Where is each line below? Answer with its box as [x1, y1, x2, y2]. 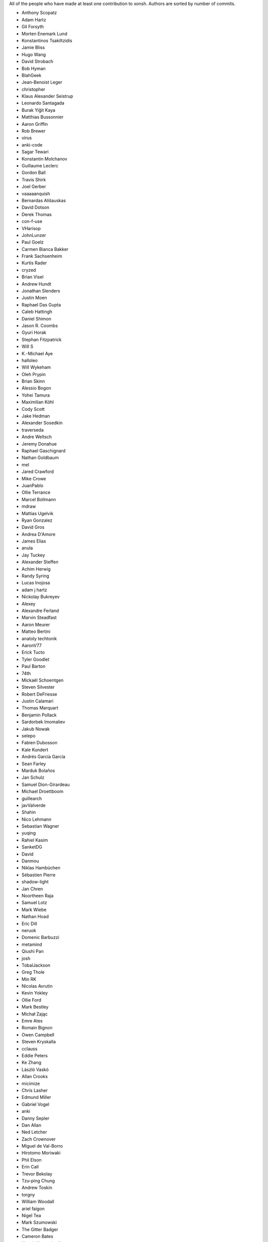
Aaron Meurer [21, 621, 50, 627]
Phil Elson [21, 1157, 42, 1163]
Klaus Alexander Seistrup [21, 93, 73, 99]
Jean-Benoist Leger [21, 79, 63, 85]
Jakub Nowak [21, 726, 50, 732]
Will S [21, 343, 33, 350]
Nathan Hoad [21, 914, 49, 920]
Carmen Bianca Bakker [21, 246, 69, 252]
